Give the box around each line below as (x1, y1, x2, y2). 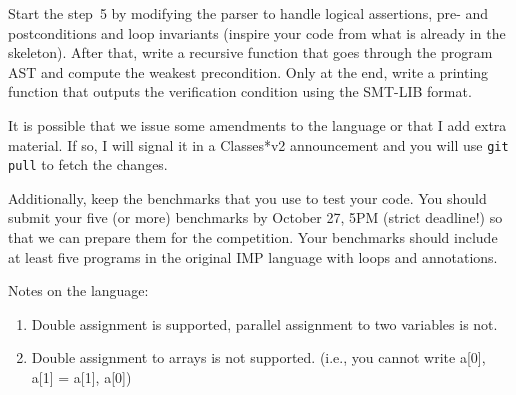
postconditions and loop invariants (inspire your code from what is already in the (8, 22, 506, 43)
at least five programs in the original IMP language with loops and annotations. (8, 246, 498, 267)
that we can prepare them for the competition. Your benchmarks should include (8, 227, 498, 248)
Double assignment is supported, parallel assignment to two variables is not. (31, 313, 498, 334)
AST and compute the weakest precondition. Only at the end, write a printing (8, 61, 489, 82)
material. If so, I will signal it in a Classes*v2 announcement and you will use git (8, 134, 509, 155)
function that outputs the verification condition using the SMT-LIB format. (8, 81, 472, 102)
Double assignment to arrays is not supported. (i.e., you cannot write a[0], (31, 347, 486, 368)
